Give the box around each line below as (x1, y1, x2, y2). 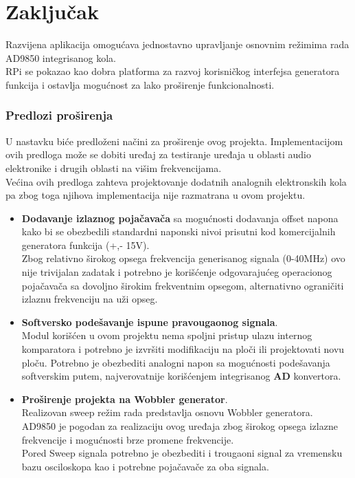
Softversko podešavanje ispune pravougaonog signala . (21, 314, 278, 329)
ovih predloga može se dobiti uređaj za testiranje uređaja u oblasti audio (5, 147, 311, 162)
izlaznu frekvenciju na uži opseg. (21, 292, 158, 306)
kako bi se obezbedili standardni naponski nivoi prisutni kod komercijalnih (21, 224, 336, 239)
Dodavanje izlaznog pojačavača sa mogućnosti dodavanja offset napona (21, 210, 339, 225)
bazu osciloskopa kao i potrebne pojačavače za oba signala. (21, 459, 269, 473)
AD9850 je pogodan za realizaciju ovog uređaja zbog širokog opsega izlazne (21, 419, 338, 433)
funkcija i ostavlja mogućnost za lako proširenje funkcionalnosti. (5, 77, 275, 91)
